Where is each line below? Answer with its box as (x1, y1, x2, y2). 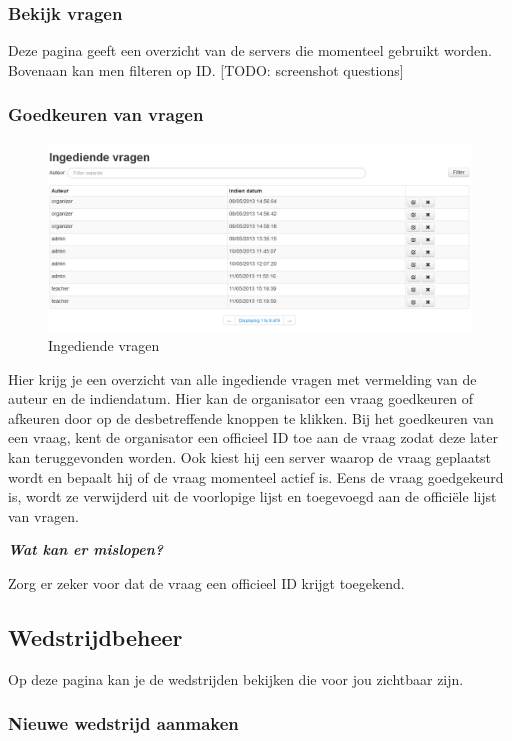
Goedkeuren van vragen (8, 102, 204, 127)
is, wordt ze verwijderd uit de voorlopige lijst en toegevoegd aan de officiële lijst (8, 486, 497, 507)
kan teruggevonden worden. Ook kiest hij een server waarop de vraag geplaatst (8, 447, 492, 467)
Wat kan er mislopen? (8, 539, 164, 560)
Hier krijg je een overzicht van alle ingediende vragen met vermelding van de (8, 368, 477, 389)
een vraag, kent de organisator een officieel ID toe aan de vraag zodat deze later (8, 427, 499, 448)
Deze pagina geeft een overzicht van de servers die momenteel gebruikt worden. (8, 40, 492, 61)
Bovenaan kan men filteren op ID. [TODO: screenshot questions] (8, 59, 404, 80)
